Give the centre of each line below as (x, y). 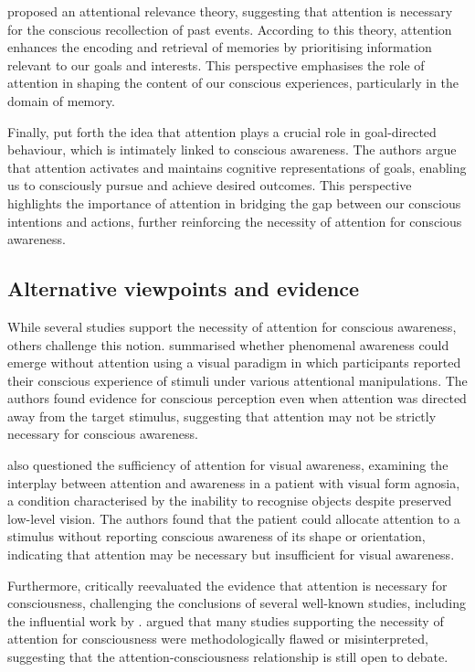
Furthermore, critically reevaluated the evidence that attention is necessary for (227, 585)
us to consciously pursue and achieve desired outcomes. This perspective (210, 185)
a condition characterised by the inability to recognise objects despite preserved (230, 501)
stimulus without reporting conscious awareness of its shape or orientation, (216, 536)
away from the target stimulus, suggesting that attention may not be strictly (222, 416)
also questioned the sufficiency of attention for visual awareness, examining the (228, 465)
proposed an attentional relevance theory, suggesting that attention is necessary (230, 11)
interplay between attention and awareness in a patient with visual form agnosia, (234, 482)
